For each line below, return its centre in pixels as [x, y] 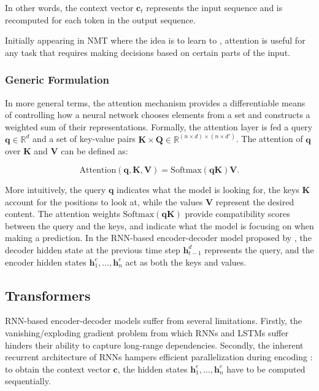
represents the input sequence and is [214, 7]
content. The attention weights [63, 214]
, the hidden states [152, 369]
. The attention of [269, 139]
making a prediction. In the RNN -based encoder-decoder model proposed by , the [158, 238]
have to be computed [266, 369]
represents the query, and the [259, 249]
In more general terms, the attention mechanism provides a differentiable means [155, 102]
